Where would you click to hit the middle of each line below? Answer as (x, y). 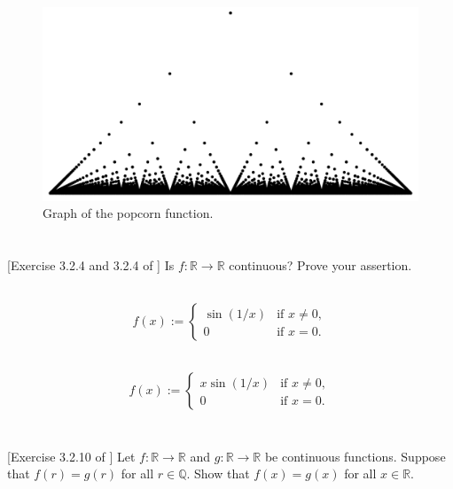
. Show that (218, 473)
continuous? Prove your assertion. (320, 265)
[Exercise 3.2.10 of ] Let (71, 456)
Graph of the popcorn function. (128, 213)
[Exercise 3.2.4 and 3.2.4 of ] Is (91, 265)
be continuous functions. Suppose (355, 456)
